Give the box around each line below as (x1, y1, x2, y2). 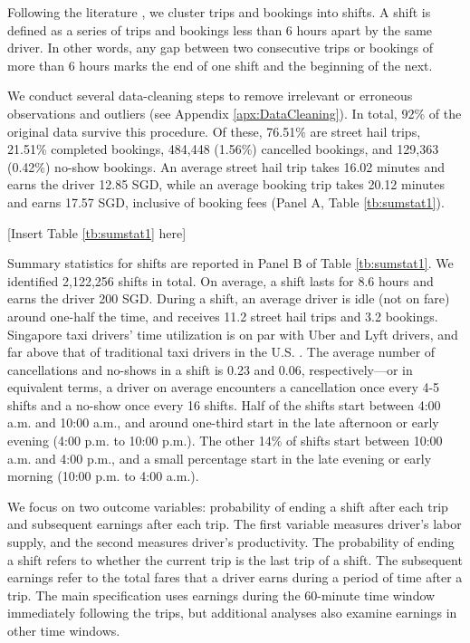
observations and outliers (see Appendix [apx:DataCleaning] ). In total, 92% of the (7, 103, 462, 122)
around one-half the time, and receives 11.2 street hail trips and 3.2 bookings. (7, 306, 438, 325)
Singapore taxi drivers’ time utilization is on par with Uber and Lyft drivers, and (7, 324, 458, 343)
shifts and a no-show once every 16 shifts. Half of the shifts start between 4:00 (7, 395, 441, 414)
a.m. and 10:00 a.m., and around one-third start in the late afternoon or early (7, 413, 439, 432)
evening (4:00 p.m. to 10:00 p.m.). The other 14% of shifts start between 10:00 (7, 431, 443, 450)
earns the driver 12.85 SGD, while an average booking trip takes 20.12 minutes (7, 175, 445, 194)
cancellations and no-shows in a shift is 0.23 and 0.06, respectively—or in (7, 360, 413, 379)
